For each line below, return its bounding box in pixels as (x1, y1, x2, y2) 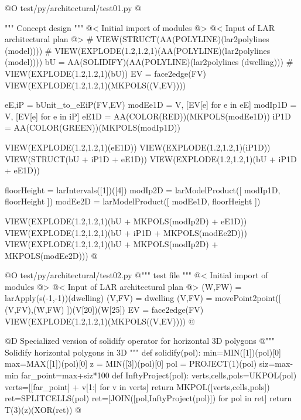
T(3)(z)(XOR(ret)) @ (5, 403, 81, 415)
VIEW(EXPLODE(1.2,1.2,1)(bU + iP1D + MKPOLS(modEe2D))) (5, 226, 247, 238)
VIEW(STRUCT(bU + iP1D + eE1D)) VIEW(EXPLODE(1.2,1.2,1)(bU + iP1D (5, 152, 297, 165)
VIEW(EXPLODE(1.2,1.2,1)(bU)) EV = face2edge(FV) (5, 67, 206, 79)
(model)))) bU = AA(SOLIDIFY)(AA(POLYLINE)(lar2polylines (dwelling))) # (5, 56, 293, 68)
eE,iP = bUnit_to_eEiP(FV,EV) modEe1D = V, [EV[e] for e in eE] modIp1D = (5, 98, 297, 111)
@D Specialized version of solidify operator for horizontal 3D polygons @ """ (5, 334, 275, 347)
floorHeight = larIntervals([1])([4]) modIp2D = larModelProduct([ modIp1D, (5, 183, 281, 196)
